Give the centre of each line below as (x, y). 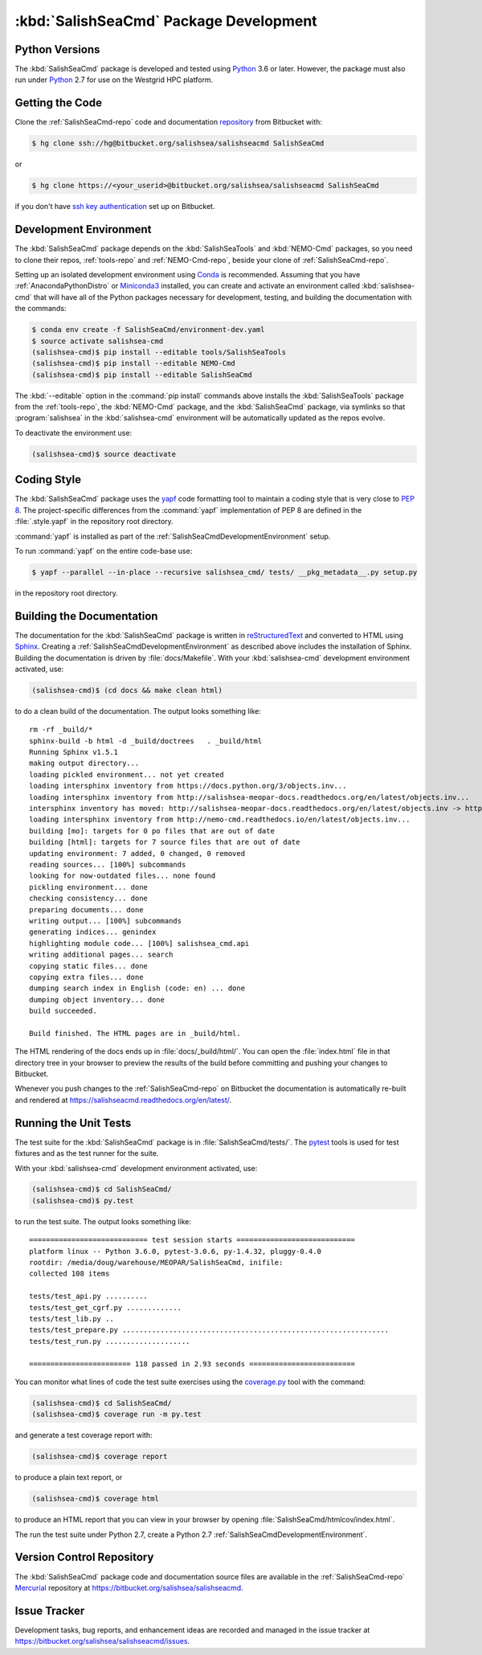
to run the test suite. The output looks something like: (103, 1221)
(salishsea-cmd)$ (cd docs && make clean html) (127, 690)
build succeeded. (63, 1011)
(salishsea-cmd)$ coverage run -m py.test (116, 1414)
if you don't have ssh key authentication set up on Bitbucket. (115, 207)
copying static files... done (89, 966)
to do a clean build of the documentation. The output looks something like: (138, 711)
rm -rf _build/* (61, 730)
